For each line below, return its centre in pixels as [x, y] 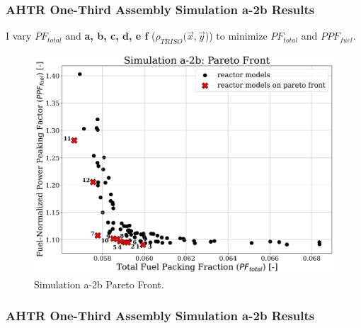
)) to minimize [236, 36]
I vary [19, 36]
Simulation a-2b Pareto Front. [99, 284]
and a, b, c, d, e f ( [110, 36]
